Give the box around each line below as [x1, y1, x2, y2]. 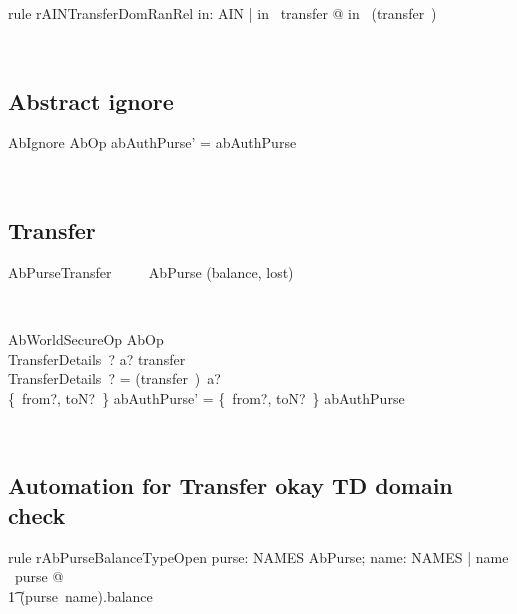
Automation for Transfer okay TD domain [8, 470, 453, 501]
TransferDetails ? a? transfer [8, 348, 186, 369]
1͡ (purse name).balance [8, 585, 153, 606]
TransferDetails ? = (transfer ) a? [8, 368, 221, 389]
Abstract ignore [8, 85, 174, 116]
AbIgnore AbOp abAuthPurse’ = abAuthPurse [8, 132, 297, 153]
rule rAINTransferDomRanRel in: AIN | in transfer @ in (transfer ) [8, 3, 437, 23]
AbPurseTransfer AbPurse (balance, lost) [8, 261, 294, 282]
